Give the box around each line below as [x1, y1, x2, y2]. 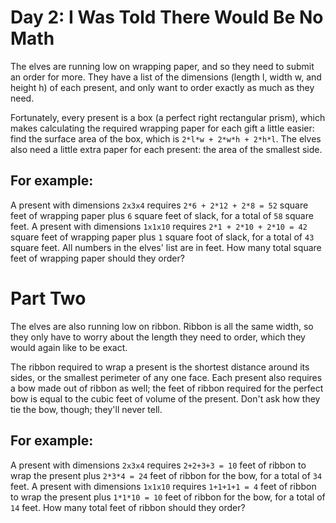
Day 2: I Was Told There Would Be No [10, 6, 324, 29]
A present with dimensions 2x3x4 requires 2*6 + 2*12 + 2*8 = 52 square [10, 199, 309, 211]
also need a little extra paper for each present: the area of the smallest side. [10, 143, 323, 155]
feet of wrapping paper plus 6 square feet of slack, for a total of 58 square [10, 209, 314, 221]
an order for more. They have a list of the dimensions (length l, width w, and [10, 71, 322, 83]
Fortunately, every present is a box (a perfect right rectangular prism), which [10, 111, 326, 123]
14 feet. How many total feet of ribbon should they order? [10, 501, 246, 513]
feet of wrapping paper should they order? [10, 252, 185, 264]
